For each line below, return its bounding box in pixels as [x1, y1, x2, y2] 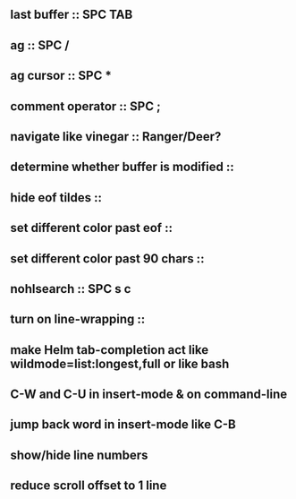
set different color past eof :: [10, 220, 173, 236]
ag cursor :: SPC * [10, 68, 113, 83]
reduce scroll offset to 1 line [10, 478, 167, 494]
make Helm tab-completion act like [10, 342, 209, 357]
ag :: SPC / [10, 38, 70, 53]
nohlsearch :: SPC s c [10, 281, 131, 297]
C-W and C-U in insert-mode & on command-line [10, 387, 288, 402]
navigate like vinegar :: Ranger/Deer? [10, 129, 222, 144]
